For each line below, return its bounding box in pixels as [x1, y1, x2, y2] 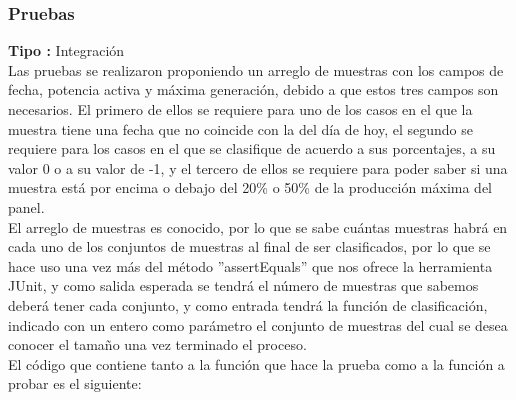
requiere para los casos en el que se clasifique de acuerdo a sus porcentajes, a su [8, 138, 496, 159]
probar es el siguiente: [8, 373, 142, 394]
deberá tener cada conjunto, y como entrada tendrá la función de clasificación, [8, 294, 488, 315]
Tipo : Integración [8, 40, 125, 61]
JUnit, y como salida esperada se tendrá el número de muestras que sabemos [8, 275, 479, 296]
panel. [8, 196, 45, 217]
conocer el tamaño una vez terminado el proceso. [8, 334, 307, 355]
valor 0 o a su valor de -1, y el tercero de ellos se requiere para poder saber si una [8, 157, 508, 178]
